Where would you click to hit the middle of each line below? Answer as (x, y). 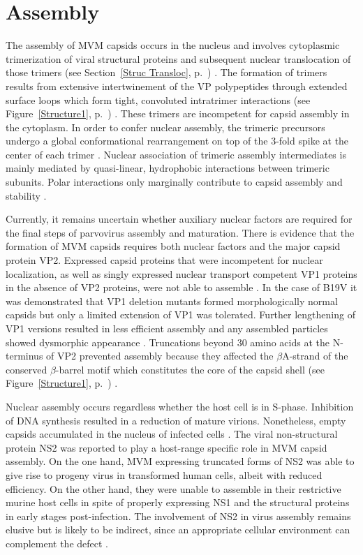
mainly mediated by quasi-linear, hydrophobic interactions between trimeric (168, 168)
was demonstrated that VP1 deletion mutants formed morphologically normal (172, 301)
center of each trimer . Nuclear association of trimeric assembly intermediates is (176, 154)
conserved (27, 369)
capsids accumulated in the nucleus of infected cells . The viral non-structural (172, 434)
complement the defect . (57, 543)
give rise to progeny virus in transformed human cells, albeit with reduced (164, 474)
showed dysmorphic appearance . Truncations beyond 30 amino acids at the (168, 342)
